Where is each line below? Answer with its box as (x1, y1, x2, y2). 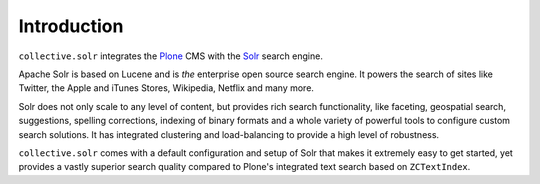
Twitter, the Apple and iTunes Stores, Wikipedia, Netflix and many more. (18, 82, 315, 94)
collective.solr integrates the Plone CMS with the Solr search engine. (18, 50, 324, 62)
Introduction (18, 15, 124, 37)
